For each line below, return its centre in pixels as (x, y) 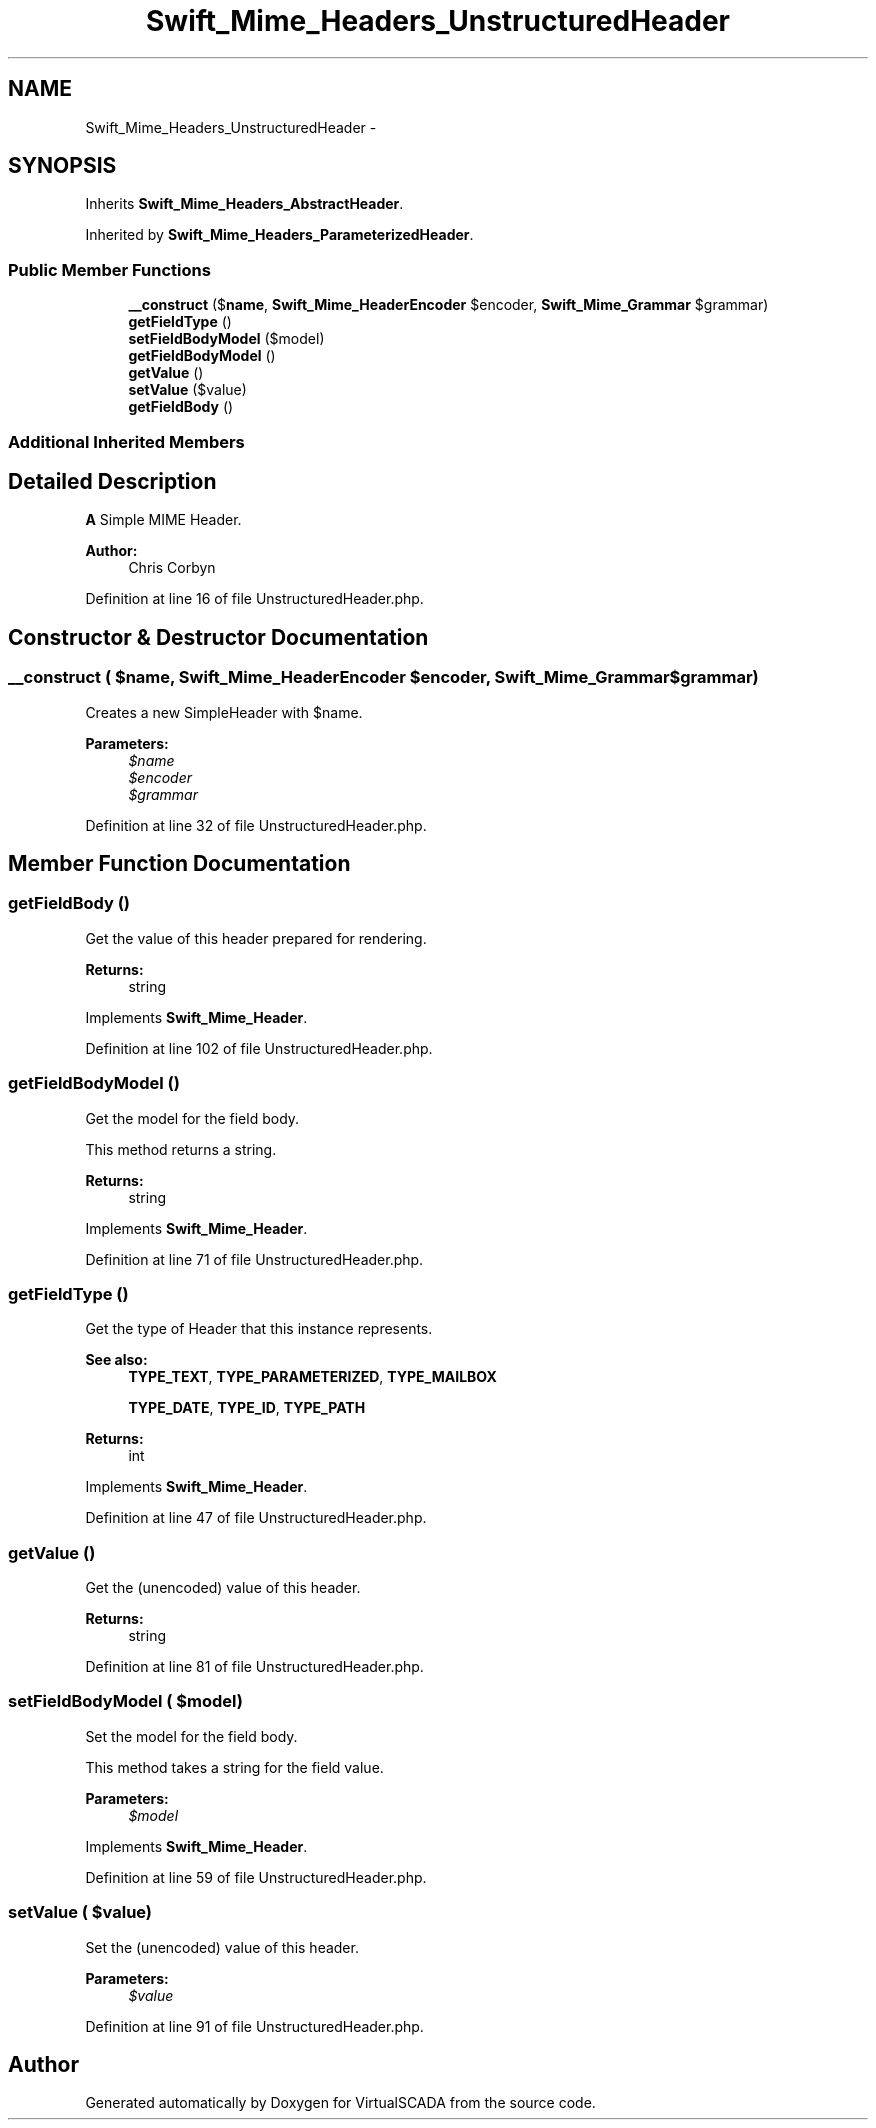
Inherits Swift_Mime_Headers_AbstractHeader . (244, 204)
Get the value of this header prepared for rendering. (256, 938)
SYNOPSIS (62, 166)
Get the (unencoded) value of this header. (223, 1588)
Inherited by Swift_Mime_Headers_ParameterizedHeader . (279, 235)
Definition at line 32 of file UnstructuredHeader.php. (256, 825)
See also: (116, 1360)
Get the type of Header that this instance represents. (259, 1329)
